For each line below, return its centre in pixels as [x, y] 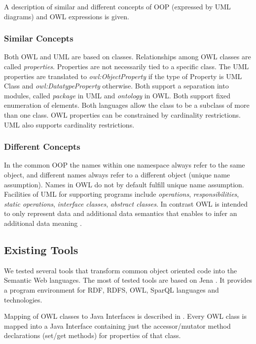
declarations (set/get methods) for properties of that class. [92, 335]
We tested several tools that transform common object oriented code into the [121, 270]
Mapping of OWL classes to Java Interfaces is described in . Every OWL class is [125, 316]
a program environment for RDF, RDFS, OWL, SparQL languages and [111, 289]
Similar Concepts [39, 38]
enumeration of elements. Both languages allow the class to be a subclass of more [127, 105]
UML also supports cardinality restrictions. [69, 124]
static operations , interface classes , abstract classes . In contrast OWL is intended [126, 203]
